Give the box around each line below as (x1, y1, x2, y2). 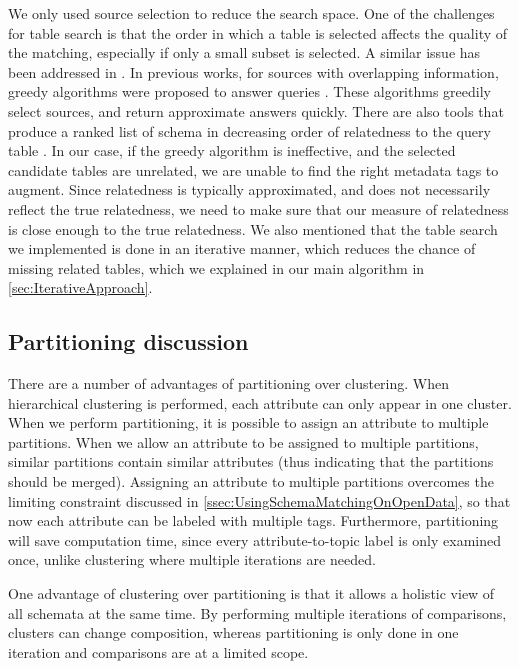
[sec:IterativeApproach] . (8, 277, 153, 298)
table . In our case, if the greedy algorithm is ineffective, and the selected (8, 140, 456, 161)
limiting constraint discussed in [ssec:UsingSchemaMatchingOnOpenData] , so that (8, 490, 511, 511)
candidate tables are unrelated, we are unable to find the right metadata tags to (8, 159, 499, 180)
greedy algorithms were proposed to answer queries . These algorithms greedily (8, 81, 491, 102)
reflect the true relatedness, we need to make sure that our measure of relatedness (8, 198, 509, 219)
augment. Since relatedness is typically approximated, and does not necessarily (8, 179, 491, 200)
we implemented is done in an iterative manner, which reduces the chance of (8, 238, 476, 259)
